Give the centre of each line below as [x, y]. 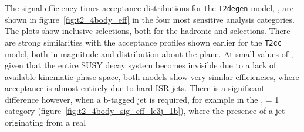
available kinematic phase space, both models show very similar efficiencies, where [152, 76]
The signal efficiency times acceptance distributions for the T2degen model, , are [149, 8]
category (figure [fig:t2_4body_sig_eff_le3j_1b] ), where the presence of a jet [145, 111]
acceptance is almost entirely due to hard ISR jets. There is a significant [135, 88]
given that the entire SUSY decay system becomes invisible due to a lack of [141, 65]
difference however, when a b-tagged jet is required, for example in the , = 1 [142, 99]
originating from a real [45, 122]
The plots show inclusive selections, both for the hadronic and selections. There [148, 31]
